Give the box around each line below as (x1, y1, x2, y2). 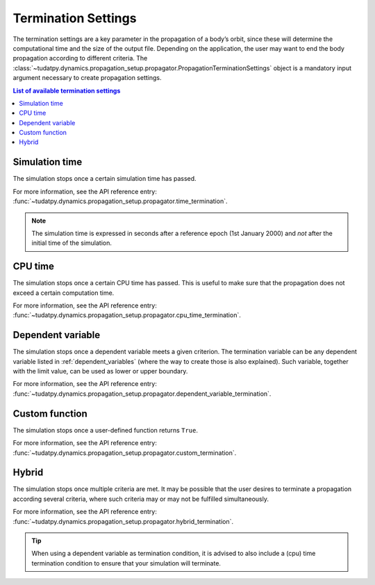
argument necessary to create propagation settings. (12, 74, 162, 82)
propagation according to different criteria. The (12, 54, 148, 63)
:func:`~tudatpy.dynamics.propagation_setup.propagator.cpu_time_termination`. (12, 311, 241, 319)
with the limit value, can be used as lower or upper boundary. (12, 367, 188, 376)
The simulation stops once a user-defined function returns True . (12, 426, 198, 434)
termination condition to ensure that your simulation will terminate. (31, 559, 222, 567)
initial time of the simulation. (31, 239, 112, 247)
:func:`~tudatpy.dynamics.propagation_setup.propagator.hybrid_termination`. (12, 517, 234, 525)
